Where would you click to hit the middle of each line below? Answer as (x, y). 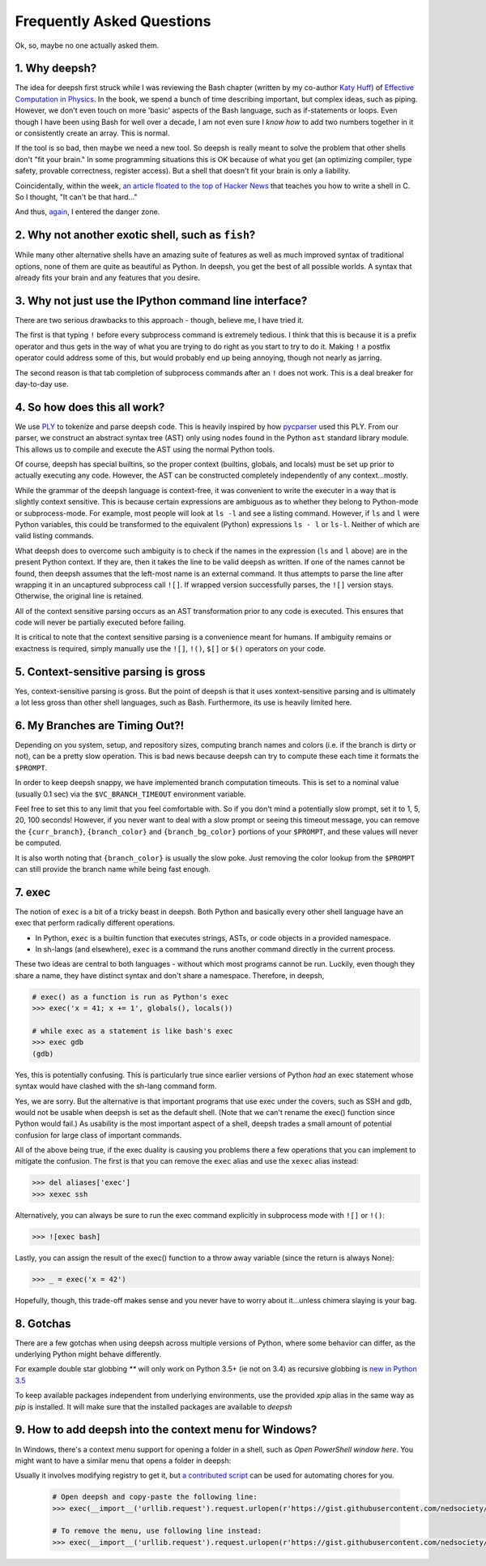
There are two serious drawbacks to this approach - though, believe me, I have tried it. (159, 320)
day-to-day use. (42, 384)
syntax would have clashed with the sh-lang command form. (116, 1086)
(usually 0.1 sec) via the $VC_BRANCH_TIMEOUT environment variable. (130, 794)
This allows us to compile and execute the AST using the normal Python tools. (145, 449)
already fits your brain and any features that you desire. (107, 278)
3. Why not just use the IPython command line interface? (161, 300)
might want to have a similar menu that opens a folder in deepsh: (123, 1461)
